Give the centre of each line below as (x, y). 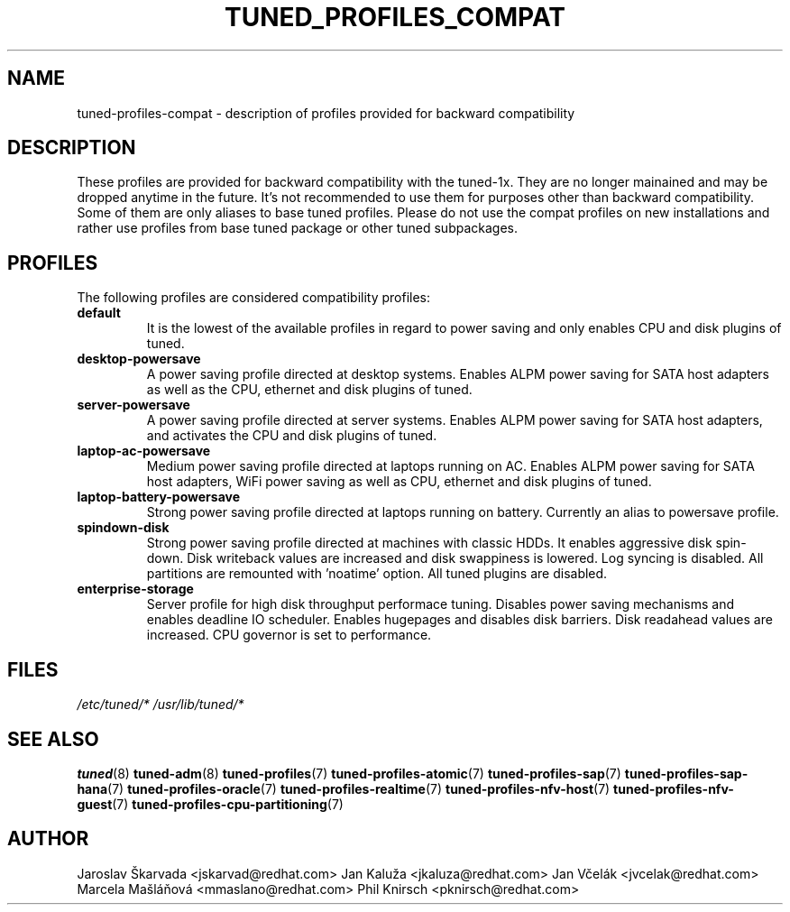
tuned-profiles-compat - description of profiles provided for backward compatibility (326, 113)
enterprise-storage (135, 589)
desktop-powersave (139, 359)
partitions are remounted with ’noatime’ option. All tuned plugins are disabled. (377, 574)
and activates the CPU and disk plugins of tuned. (292, 436)
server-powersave (133, 405)
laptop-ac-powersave (144, 451)
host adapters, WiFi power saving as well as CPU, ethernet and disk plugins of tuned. (399, 482)
